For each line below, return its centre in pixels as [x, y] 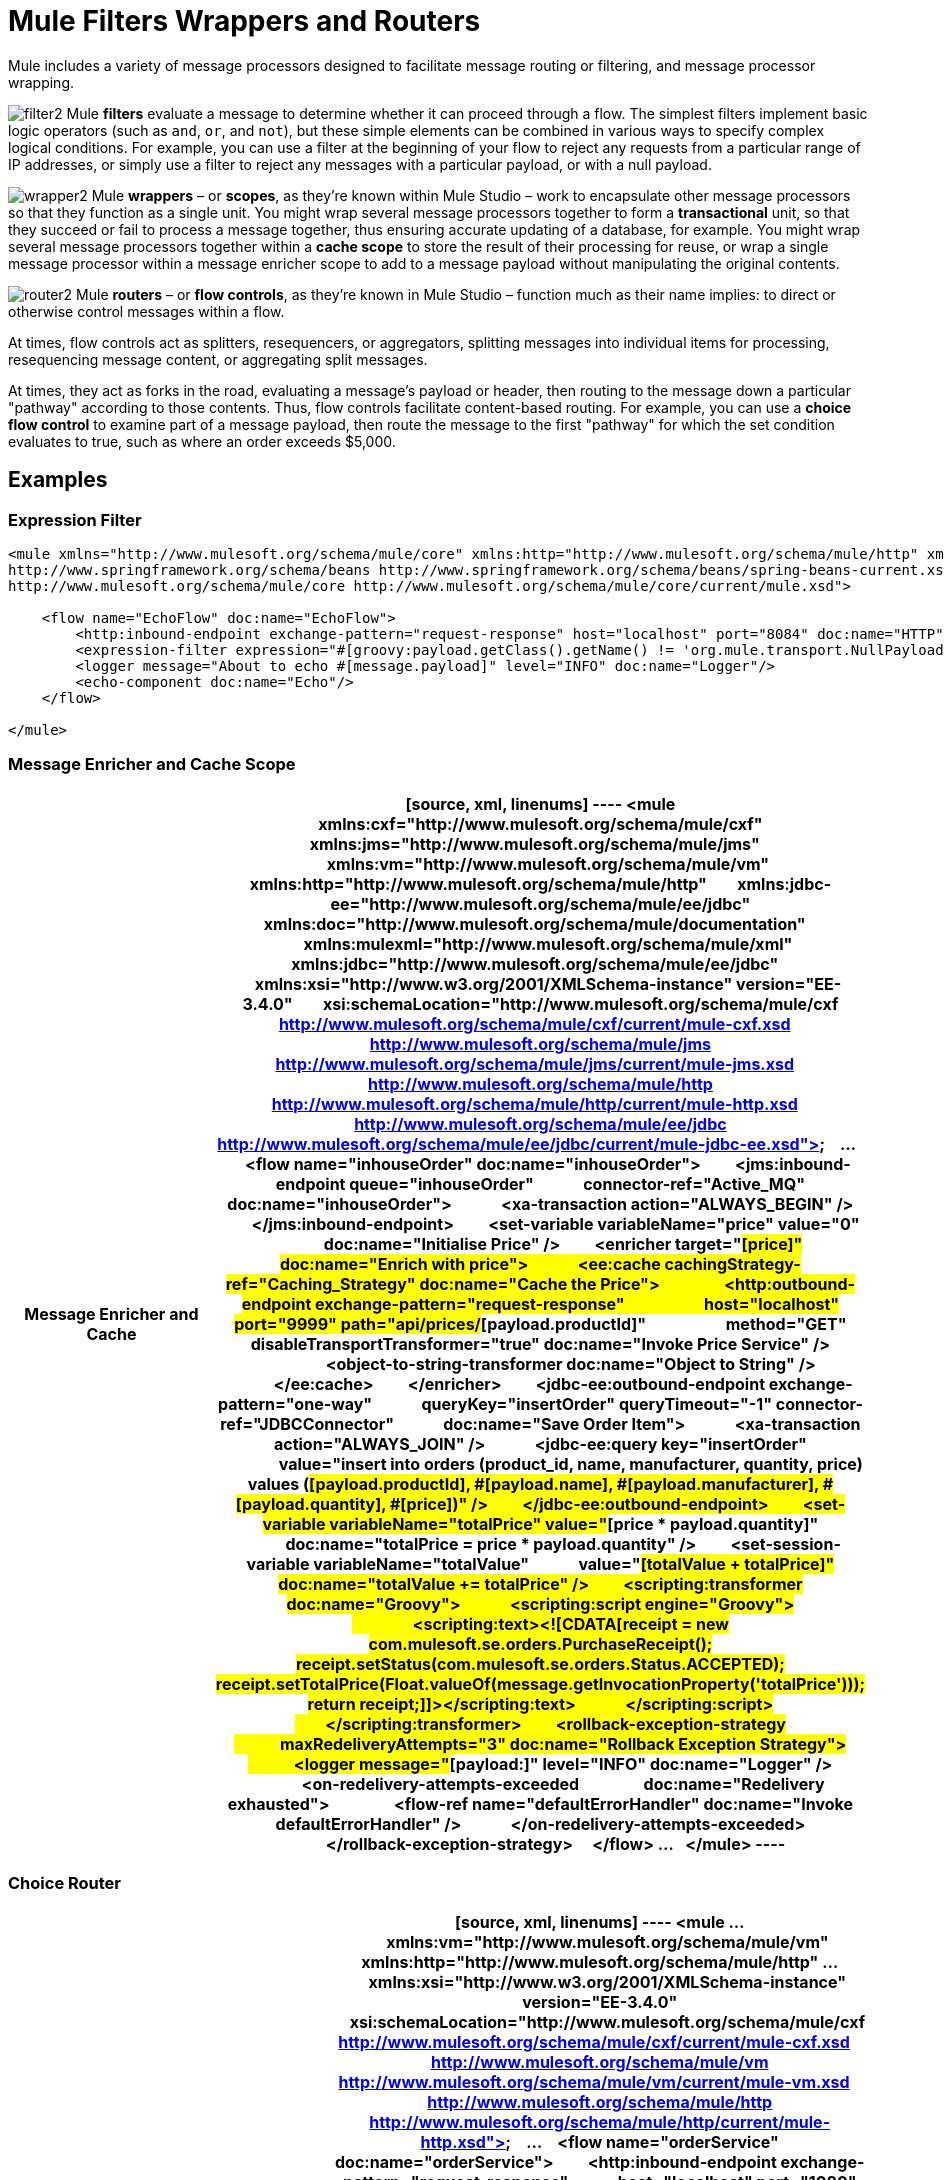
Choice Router [64, 1883]
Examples [58, 480]
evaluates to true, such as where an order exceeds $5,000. [202, 441]
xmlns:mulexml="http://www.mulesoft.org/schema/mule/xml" [548, 943]
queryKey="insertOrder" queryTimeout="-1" [597, 1403]
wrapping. [41, 82]
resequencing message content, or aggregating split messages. [218, 359]
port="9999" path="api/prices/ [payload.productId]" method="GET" [540, 1323]
